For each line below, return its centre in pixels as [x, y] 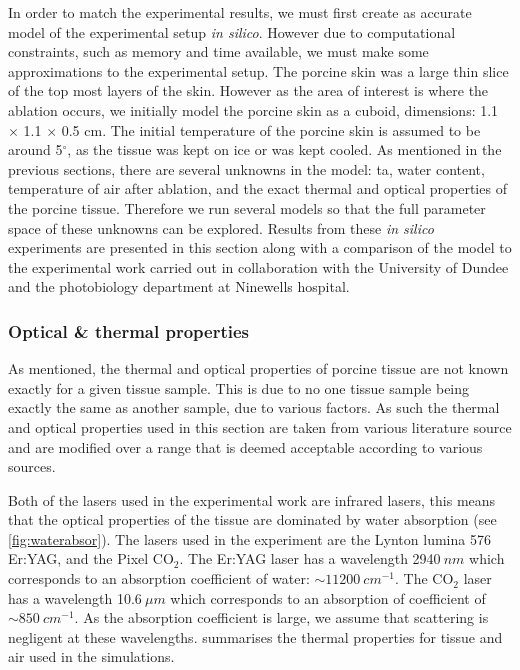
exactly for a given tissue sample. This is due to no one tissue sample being [239, 387]
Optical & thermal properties [128, 330]
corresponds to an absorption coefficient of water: [159, 578]
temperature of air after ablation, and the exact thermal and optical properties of [257, 188]
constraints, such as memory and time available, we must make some [218, 51]
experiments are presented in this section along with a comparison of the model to [260, 247]
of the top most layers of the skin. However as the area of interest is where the [248, 90]
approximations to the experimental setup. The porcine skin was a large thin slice [258, 70]
